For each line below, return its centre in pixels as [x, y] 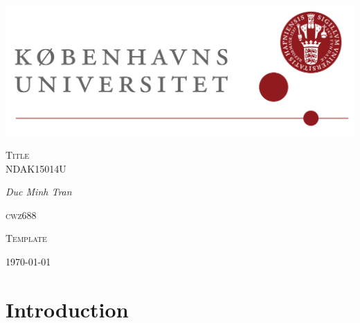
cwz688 [21, 215]
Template [26, 238]
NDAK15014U [36, 168]
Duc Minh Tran [39, 192]
